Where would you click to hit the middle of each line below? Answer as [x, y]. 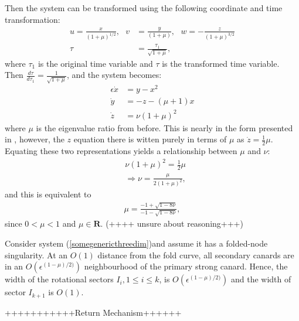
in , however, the [35, 139]
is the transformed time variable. [221, 63]
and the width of [261, 279]
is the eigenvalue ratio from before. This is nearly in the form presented [164, 127]
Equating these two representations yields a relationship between [121, 151]
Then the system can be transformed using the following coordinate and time [144, 8]
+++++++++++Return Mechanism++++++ [93, 312]
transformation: [33, 19]
